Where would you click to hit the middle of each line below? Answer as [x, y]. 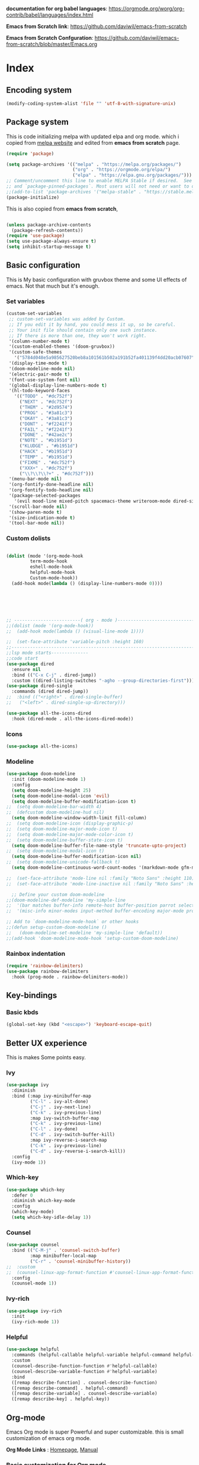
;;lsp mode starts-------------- [47, 653]
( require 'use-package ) [36, 236]
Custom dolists [28, 538]
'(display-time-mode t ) [38, 363]
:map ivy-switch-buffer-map [65, 1118]
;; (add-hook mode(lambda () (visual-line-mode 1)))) [75, 631]
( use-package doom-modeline [41, 774]
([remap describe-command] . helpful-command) [70, 1388]
